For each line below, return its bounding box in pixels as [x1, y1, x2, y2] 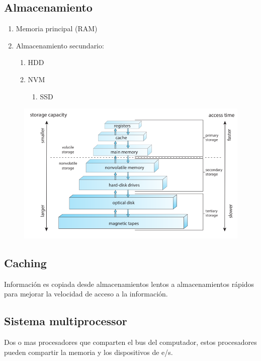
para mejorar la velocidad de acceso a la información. [4, 288, 168, 299]
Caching [4, 255, 47, 271]
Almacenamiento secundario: [16, 40, 104, 50]
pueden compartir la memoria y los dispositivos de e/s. [4, 346, 173, 357]
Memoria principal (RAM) [16, 23, 98, 34]
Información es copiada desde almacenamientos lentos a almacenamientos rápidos [4, 278, 254, 289]
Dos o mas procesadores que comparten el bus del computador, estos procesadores [4, 337, 257, 347]
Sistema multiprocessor [4, 313, 127, 329]
